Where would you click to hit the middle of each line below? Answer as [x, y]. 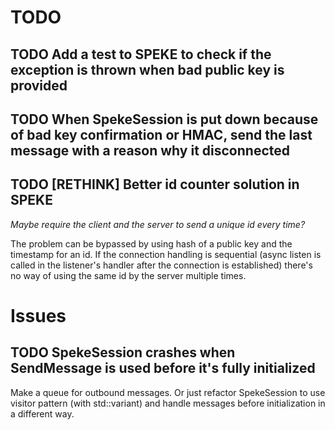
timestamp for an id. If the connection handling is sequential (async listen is [166, 254]
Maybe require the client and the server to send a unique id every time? [158, 224]
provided [39, 85]
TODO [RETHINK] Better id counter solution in [155, 184]
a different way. [42, 413]
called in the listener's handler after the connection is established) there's [161, 265]
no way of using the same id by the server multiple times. [128, 275]
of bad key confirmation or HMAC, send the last [161, 134]
